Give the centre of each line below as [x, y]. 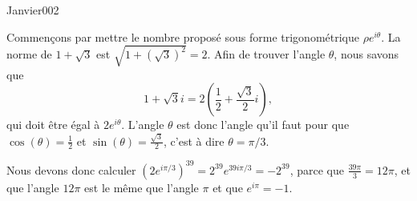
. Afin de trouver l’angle [266, 54]
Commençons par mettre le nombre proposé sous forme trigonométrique [183, 36]
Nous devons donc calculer [71, 169]
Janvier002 [33, 10]
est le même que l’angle [142, 187]
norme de [29, 54]
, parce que [317, 169]
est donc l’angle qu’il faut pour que [263, 125]
